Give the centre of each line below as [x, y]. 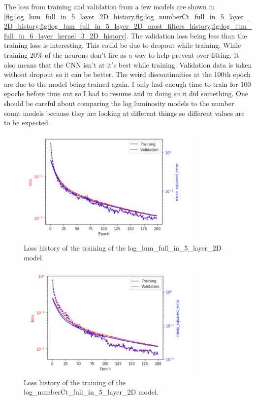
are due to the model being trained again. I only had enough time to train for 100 [128, 84]
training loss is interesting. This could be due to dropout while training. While [123, 45]
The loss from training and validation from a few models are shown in [110, 6]
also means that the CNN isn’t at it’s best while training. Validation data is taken [128, 64]
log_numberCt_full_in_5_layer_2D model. [91, 392]
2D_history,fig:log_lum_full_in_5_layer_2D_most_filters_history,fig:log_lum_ [128, 26]
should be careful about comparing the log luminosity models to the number [119, 103]
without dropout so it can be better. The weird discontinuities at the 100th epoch [127, 74]
